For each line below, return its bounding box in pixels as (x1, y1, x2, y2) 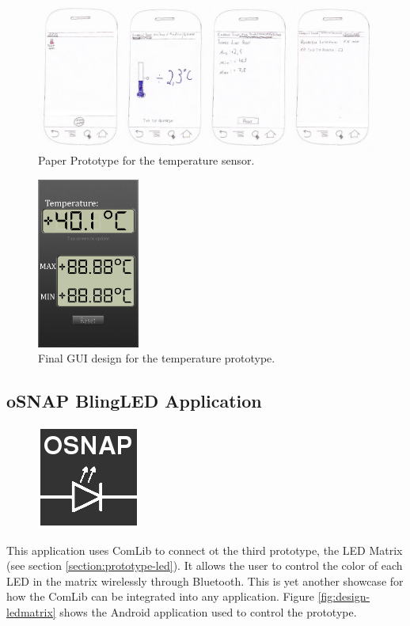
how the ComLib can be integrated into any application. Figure (6, 588, 314, 605)
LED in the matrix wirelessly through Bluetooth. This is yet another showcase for (6, 572, 404, 589)
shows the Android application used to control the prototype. (59, 604, 357, 620)
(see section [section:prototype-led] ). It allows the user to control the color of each (6, 557, 403, 574)
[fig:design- (317, 588, 370, 605)
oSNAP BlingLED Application (6, 389, 262, 413)
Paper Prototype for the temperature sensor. (38, 152, 255, 169)
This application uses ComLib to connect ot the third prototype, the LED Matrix (6, 541, 403, 558)
